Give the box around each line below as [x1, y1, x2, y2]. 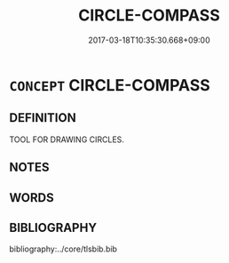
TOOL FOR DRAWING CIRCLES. [9, 134, 124, 145]
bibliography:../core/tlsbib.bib [9, 243, 118, 254]
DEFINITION [9, 110, 77, 125]
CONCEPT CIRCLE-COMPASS [9, 75, 210, 95]
